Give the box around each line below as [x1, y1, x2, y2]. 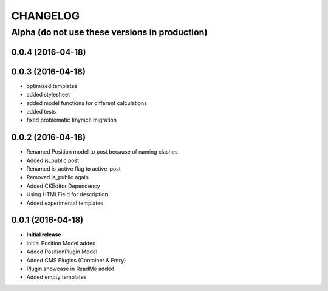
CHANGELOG [11, 9, 80, 22]
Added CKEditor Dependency [26, 182, 100, 190]
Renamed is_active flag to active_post [26, 165, 121, 173]
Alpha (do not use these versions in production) [11, 27, 208, 38]
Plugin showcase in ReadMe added [26, 265, 115, 273]
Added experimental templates [26, 199, 103, 207]
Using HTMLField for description [26, 191, 109, 198]
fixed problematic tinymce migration [26, 116, 117, 124]
